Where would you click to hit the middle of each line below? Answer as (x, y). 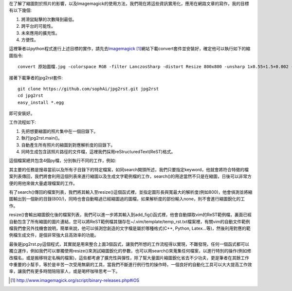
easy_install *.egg (41, 102)
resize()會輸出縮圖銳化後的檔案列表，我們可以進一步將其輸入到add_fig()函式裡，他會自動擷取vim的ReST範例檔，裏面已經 (130, 215)
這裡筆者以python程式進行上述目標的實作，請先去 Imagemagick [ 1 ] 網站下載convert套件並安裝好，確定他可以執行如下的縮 (130, 49)
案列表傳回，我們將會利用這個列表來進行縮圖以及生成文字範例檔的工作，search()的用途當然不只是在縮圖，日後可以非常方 (130, 176)
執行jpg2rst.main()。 (42, 138)
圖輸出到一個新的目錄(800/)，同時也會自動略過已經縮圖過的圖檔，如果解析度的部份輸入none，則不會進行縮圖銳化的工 (127, 199)
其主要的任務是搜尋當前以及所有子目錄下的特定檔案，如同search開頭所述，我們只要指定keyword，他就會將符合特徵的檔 (129, 169)
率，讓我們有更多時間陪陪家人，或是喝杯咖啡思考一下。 (64, 271)
